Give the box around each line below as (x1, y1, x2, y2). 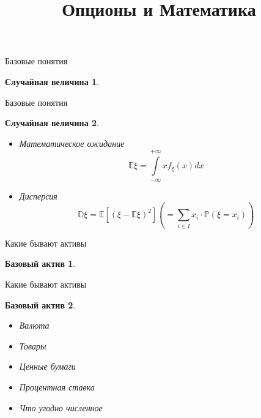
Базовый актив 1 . (5, 257, 76, 270)
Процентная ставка (19, 381, 95, 393)
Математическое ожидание (19, 136, 125, 149)
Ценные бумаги (19, 360, 76, 373)
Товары (19, 339, 46, 352)
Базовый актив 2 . (5, 298, 76, 311)
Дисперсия (19, 189, 57, 202)
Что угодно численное (19, 401, 103, 414)
